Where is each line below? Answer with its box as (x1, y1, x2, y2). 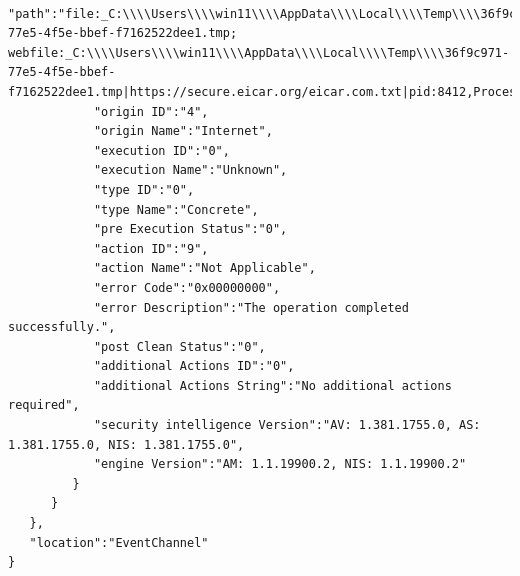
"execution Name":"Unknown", (93, 163, 288, 178)
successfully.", (8, 320, 116, 335)
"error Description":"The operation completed (93, 300, 409, 315)
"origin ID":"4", (93, 104, 209, 119)
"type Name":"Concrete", (93, 202, 259, 217)
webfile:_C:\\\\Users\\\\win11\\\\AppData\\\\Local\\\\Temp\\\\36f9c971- (8, 45, 510, 60)
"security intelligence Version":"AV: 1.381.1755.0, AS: (93, 418, 481, 433)
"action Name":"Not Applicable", (93, 261, 316, 276)
